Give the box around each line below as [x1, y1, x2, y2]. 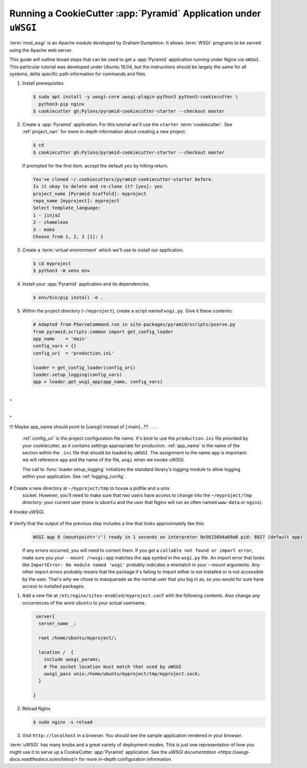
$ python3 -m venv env [33, 268, 90, 274]
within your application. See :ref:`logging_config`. [22, 473, 126, 480]
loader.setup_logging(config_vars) [33, 371, 122, 378]
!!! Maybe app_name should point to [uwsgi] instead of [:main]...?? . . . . [9, 423, 159, 430]
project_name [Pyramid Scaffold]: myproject [33, 191, 147, 197]
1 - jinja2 [33, 212, 60, 218]
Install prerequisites [22, 80, 64, 87]
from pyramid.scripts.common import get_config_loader [33, 328, 173, 335]
